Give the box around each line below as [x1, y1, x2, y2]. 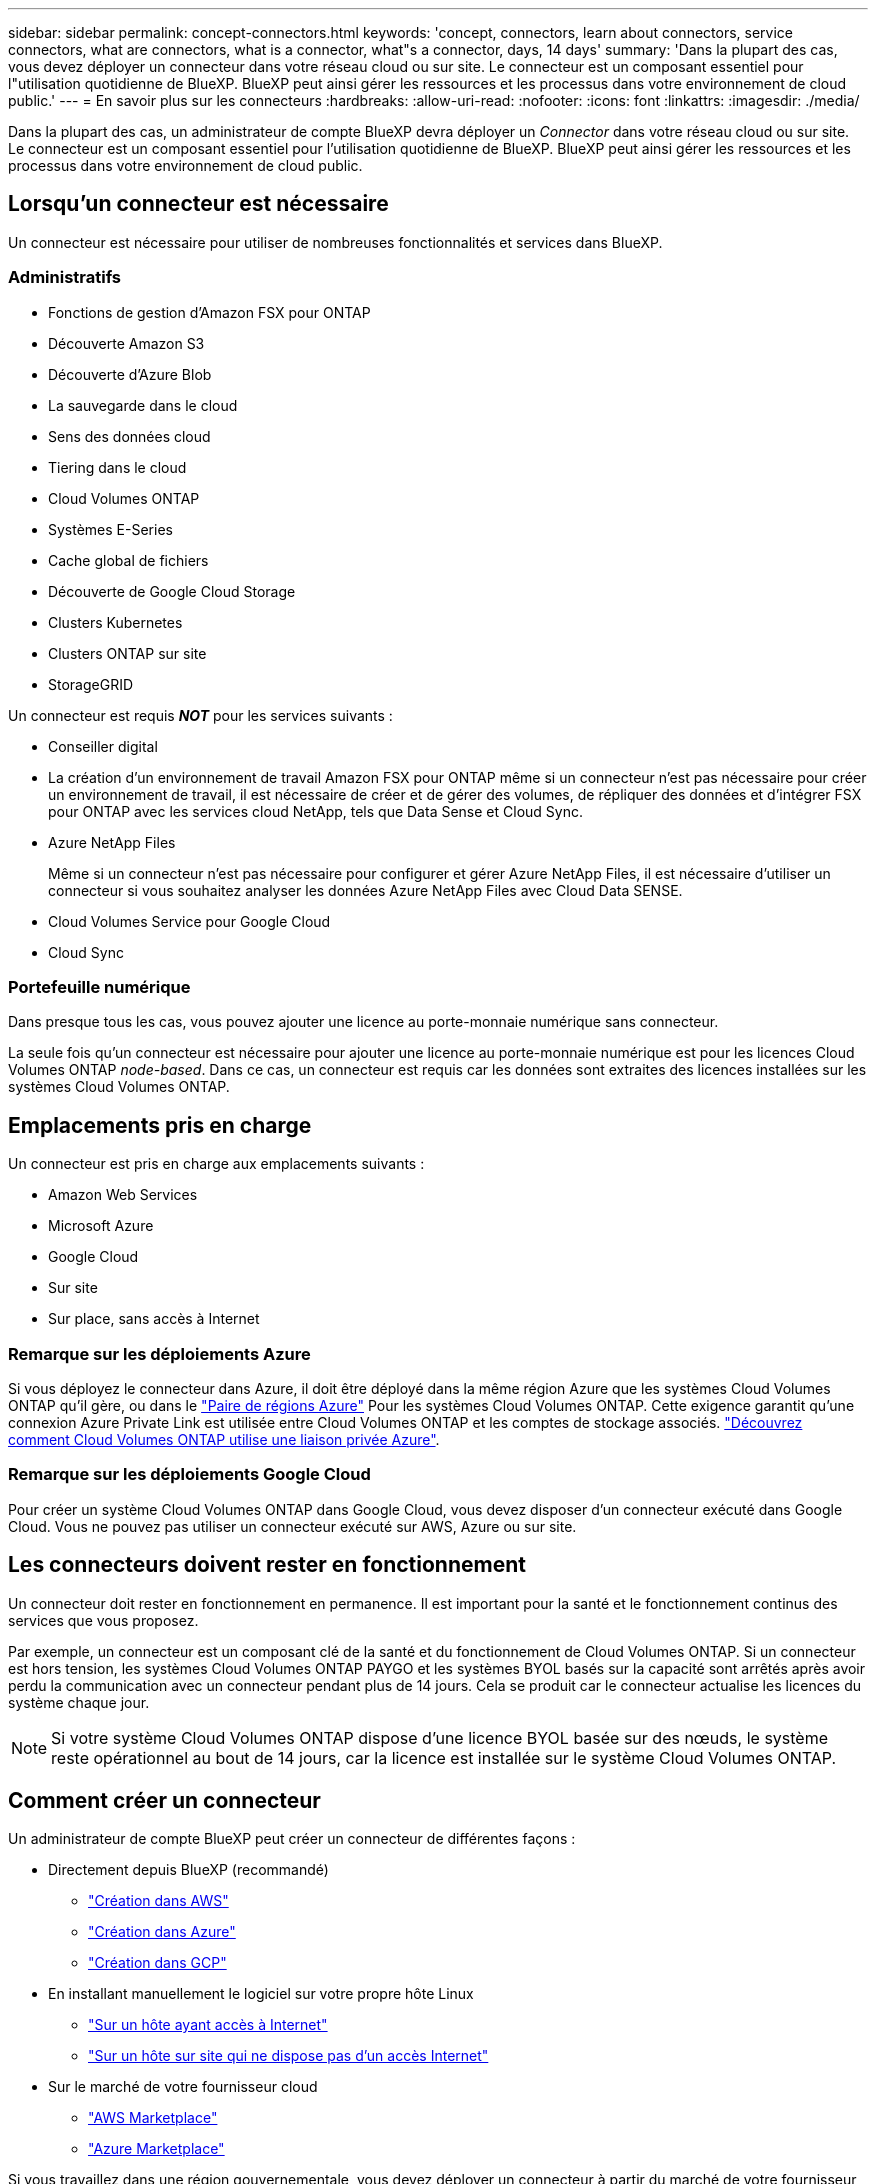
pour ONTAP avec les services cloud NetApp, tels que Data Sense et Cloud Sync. [48, 802, 583, 820]
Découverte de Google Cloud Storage [48, 582, 296, 600]
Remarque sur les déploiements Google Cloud [8, 1464, 371, 1485]
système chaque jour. [8, 1693, 150, 1711]
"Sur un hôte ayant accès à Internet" [88, 2016, 328, 2034]
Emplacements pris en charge [8, 1112, 312, 1138]
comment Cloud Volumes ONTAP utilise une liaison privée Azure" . [8, 1430, 440, 1448]
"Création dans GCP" [88, 1954, 227, 1972]
